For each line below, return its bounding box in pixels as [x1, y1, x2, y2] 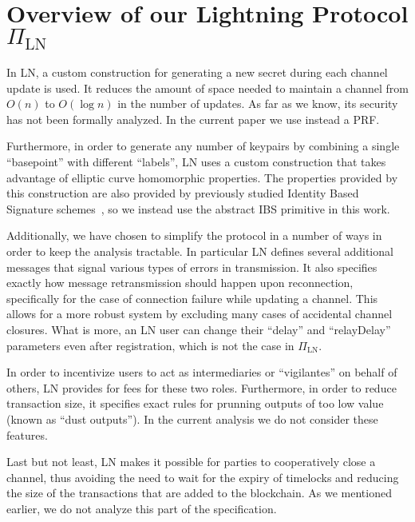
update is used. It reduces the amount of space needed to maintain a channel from [6, 79, 409, 96]
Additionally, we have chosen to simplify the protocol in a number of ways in [6, 227, 382, 244]
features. [6, 426, 48, 443]
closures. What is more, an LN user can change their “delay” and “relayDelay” [6, 321, 391, 337]
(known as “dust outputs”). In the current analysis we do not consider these [6, 410, 378, 427]
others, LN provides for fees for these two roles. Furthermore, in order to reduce [6, 379, 397, 396]
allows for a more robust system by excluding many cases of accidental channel [6, 305, 393, 322]
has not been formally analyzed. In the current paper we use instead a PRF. [6, 110, 380, 127]
